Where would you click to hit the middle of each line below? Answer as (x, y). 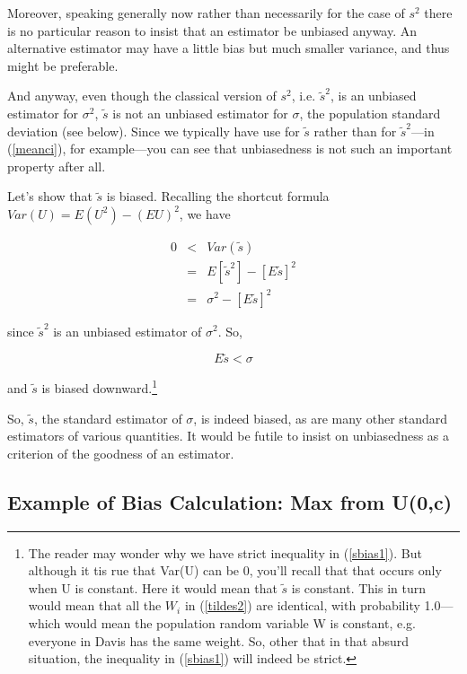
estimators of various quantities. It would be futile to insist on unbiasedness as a (229, 436)
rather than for (355, 131)
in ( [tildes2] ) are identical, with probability (302, 605)
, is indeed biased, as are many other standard (321, 418)
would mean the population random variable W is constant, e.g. (240, 622)
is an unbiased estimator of (128, 331)
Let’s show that (50, 196)
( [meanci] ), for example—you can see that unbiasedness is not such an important (230, 149)
